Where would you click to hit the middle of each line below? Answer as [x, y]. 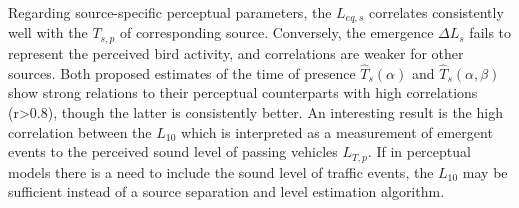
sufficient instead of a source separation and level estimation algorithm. [226, 191]
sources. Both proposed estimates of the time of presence [182, 72]
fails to [490, 32]
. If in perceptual [419, 151]
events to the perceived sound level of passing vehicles [173, 151]
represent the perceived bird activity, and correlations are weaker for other [236, 52]
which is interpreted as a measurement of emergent [337, 131]
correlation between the [80, 131]
